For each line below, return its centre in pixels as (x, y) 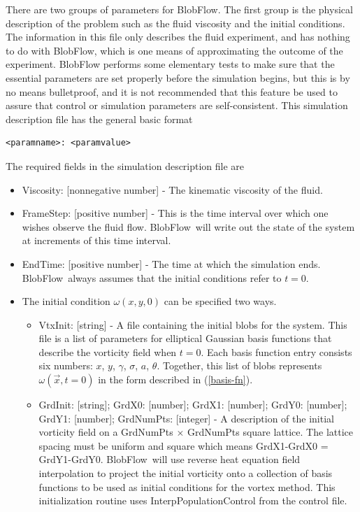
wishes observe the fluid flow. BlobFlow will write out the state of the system (188, 226)
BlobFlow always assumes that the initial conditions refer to (152, 277)
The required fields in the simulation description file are (125, 165)
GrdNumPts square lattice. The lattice (270, 432)
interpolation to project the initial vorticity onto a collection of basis (186, 473)
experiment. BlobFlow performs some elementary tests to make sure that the (170, 64)
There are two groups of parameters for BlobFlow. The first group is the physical (179, 9)
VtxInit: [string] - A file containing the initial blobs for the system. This (193, 324)
